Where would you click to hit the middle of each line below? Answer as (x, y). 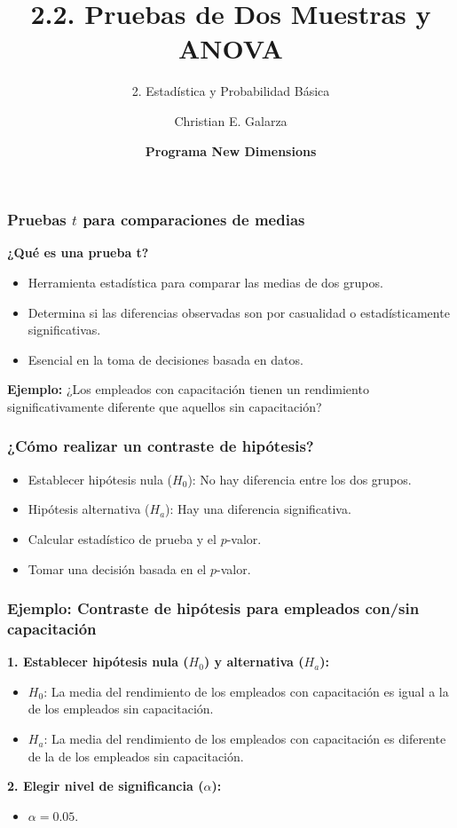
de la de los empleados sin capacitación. (136, 756)
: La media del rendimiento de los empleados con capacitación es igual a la (246, 691)
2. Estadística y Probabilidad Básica (231, 91)
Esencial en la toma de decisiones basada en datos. (165, 359)
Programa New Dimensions (231, 150)
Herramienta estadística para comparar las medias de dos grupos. (205, 282)
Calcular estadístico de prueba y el (122, 538)
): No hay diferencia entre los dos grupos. (299, 479)
